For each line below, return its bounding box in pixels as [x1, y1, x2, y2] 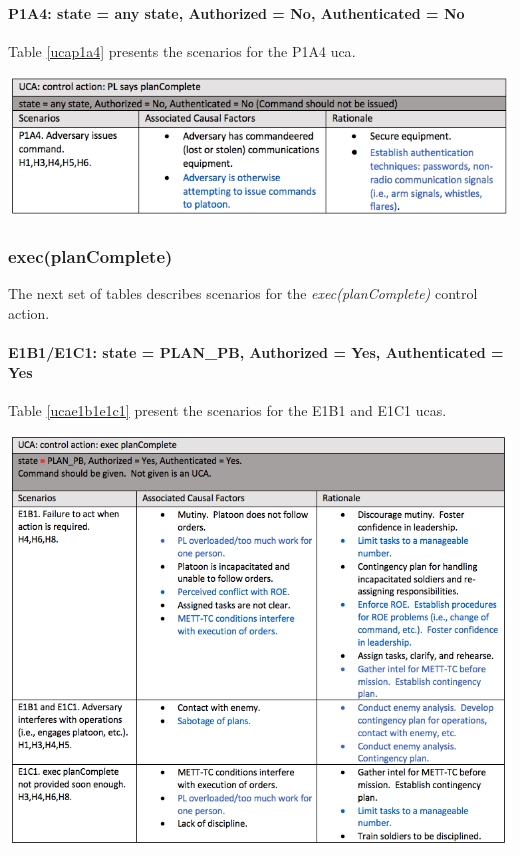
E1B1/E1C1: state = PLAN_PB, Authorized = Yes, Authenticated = [8, 341, 504, 362]
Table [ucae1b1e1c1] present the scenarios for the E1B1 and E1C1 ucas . [8, 399, 447, 420]
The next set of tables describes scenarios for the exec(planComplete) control [8, 283, 478, 304]
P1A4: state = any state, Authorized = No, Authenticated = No [8, 2, 465, 23]
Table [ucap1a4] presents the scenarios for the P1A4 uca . [8, 40, 356, 61]
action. [8, 302, 50, 323]
